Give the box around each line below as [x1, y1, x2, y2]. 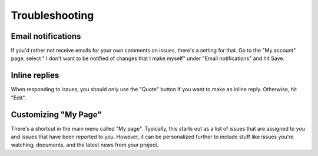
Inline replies [11, 71, 59, 81]
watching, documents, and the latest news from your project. [11, 141, 159, 148]
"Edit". [11, 94, 26, 101]
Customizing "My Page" [11, 109, 102, 120]
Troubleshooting [11, 9, 94, 22]
